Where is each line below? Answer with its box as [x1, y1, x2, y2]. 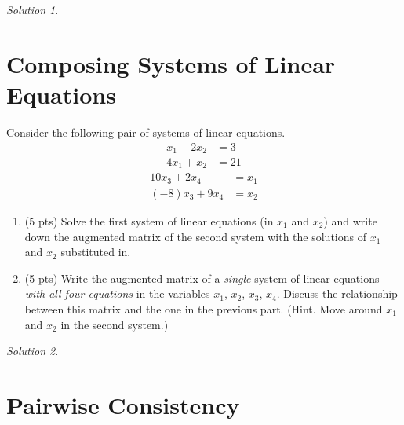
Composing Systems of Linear [6, 47, 336, 79]
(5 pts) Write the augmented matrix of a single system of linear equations [24, 269, 380, 286]
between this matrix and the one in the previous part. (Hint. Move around [24, 300, 383, 317]
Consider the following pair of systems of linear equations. [6, 123, 286, 140]
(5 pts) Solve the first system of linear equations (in [24, 212, 274, 229]
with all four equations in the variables [24, 285, 210, 302]
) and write [323, 212, 377, 229]
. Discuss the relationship [276, 285, 398, 302]
